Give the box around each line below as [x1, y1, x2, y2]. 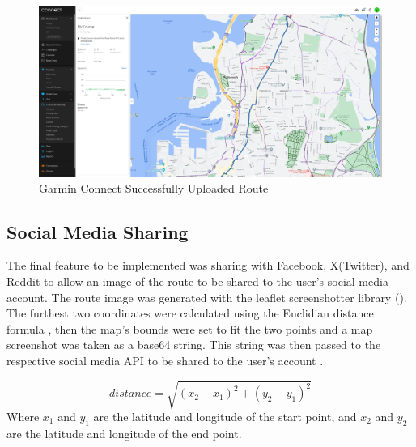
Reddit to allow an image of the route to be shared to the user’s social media [6, 272, 388, 289]
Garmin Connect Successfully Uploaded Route [39, 179, 269, 196]
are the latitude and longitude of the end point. [6, 424, 242, 441]
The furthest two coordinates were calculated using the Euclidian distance [6, 304, 374, 321]
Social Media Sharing [6, 219, 189, 244]
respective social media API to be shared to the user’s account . [6, 351, 324, 368]
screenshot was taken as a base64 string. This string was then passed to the [6, 336, 381, 353]
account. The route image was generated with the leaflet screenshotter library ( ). [6, 288, 407, 305]
